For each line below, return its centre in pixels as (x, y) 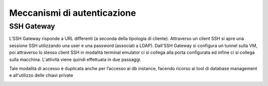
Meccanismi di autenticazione (73, 13)
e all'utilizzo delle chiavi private (41, 75)
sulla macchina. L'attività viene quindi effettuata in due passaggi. (75, 59)
